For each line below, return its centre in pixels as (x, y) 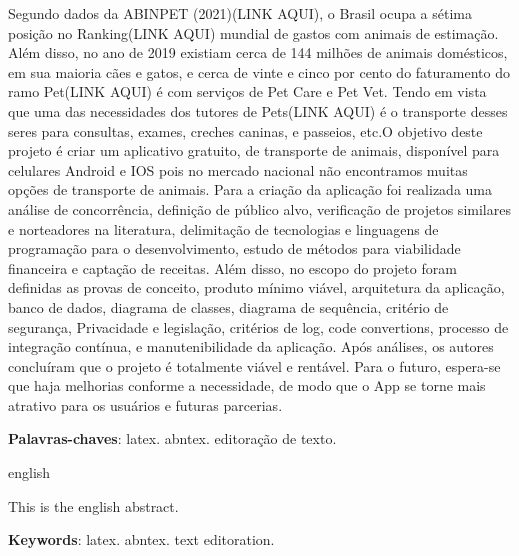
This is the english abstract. (93, 505)
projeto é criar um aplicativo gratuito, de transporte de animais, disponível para (254, 150)
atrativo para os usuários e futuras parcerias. (145, 404)
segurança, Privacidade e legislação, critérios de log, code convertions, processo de (258, 326)
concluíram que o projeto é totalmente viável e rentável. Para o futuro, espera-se (254, 365)
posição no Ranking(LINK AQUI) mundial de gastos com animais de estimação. (253, 32)
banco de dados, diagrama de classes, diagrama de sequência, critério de (228, 306)
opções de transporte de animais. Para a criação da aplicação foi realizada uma (250, 189)
